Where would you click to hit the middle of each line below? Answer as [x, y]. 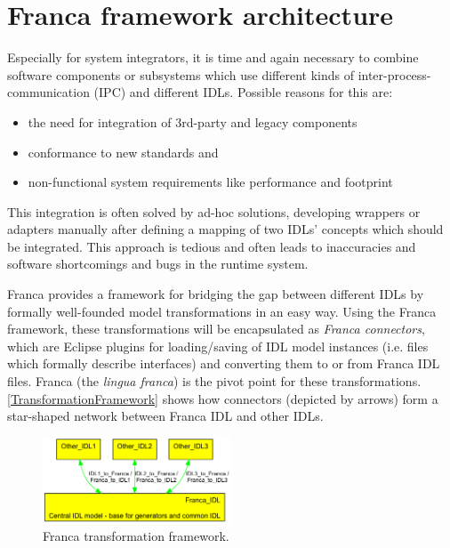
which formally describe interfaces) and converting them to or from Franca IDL [224, 363]
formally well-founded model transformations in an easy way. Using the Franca [222, 311]
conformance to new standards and [123, 152]
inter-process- [394, 74]
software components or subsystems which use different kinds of [181, 74]
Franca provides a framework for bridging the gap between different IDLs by [216, 294]
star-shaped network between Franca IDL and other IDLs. [165, 416]
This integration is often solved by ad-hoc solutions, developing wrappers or [214, 211]
